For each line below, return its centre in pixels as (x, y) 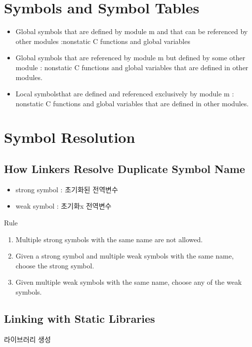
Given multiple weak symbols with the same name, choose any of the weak (129, 282)
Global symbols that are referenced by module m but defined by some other (130, 58)
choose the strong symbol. (55, 265)
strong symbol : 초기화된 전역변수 (67, 189)
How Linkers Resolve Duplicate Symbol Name (125, 169)
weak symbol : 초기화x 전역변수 (63, 206)
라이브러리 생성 (27, 339)
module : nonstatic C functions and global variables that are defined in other (132, 67)
